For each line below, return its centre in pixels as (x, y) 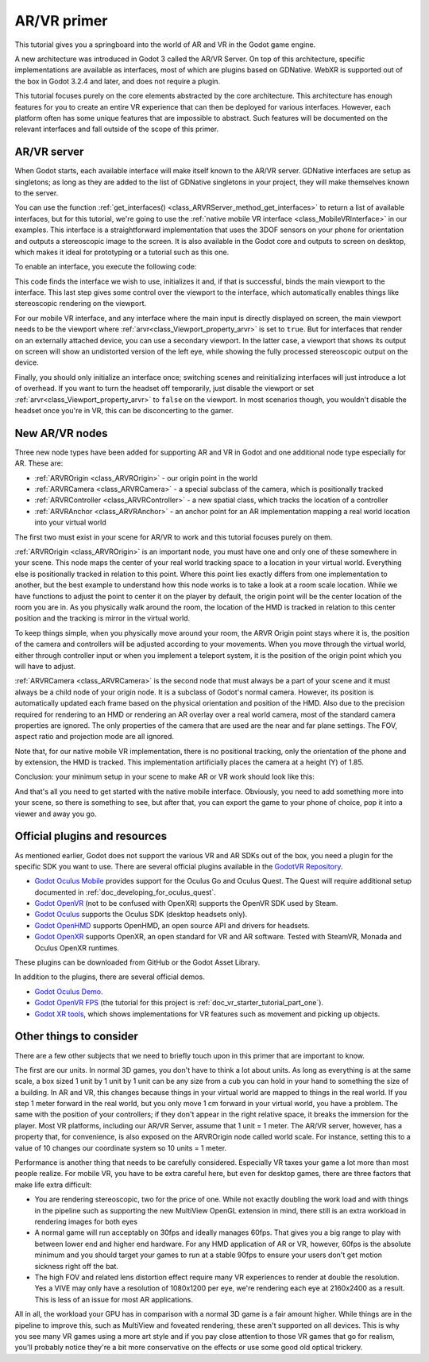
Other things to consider (77, 1037)
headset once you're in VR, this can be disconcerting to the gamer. (124, 410)
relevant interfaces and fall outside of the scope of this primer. (116, 129)
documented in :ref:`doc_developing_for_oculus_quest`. (125, 892)
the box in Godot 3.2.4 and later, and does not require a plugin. (118, 81)
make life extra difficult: (53, 1185)
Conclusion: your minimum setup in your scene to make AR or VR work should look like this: (165, 777)
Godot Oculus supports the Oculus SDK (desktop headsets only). (141, 915)
